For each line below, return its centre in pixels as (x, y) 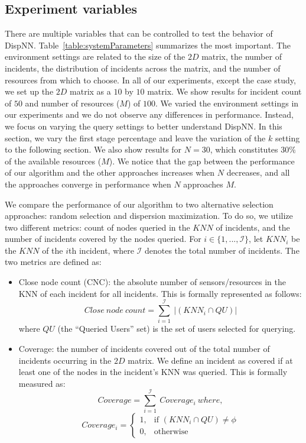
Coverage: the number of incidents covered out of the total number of (144, 348)
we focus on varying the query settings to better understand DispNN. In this (144, 126)
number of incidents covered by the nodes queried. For (103, 239)
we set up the (29, 91)
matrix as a (90, 91)
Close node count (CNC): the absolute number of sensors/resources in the (152, 282)
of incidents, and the (253, 227)
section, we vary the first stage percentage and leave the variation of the (135, 138)
